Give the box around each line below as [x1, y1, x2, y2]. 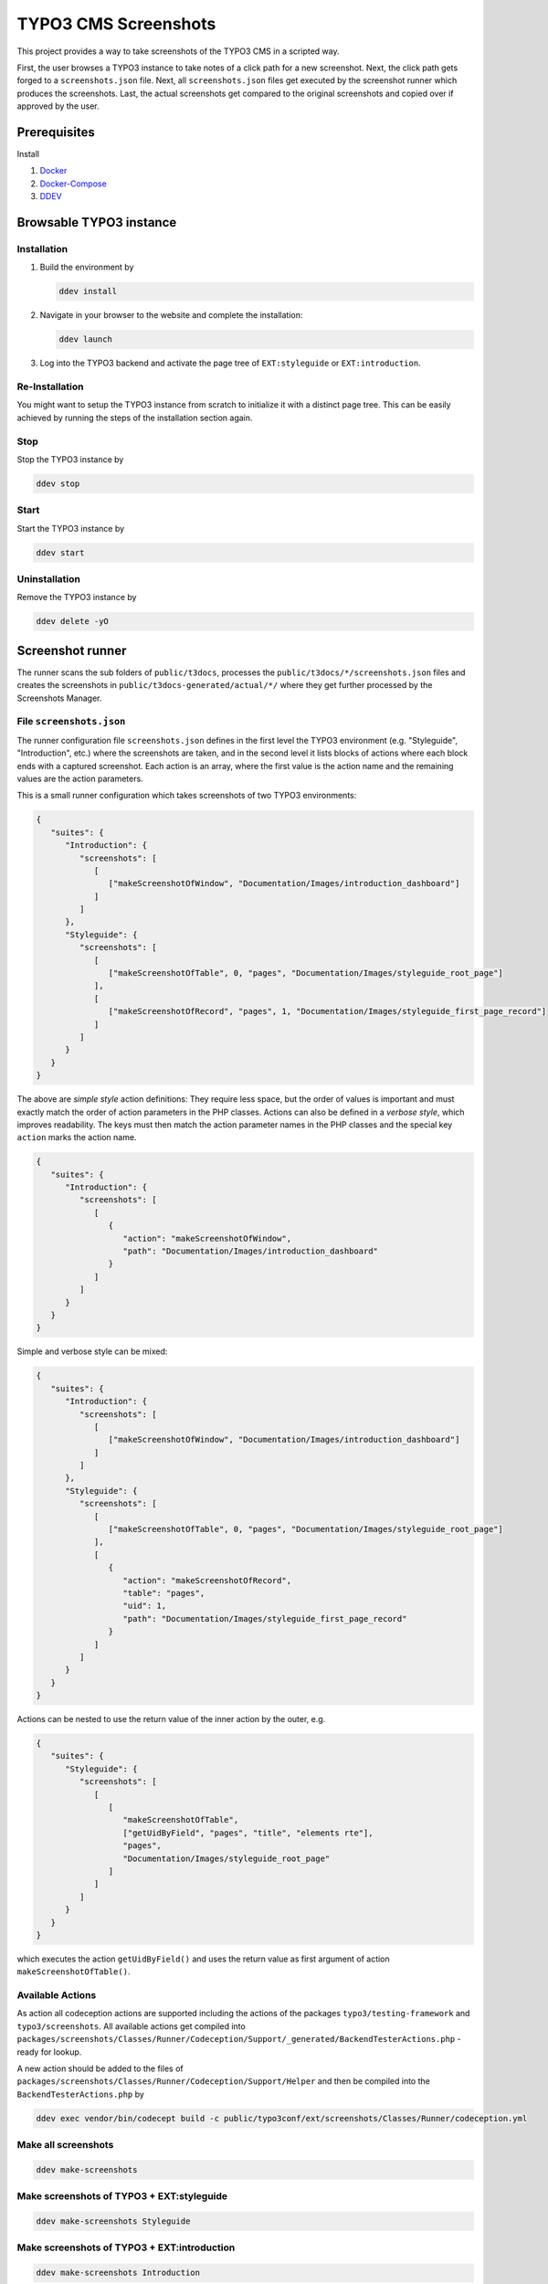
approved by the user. [16, 100, 100, 111]
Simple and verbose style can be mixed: [16, 1346, 168, 1357]
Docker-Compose [39, 178, 107, 189]
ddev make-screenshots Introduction [36, 2268, 201, 2279]
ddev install [58, 286, 118, 297]
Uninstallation [16, 573, 81, 586]
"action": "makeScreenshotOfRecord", [122, 1575, 292, 1585]
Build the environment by [39, 261, 134, 273]
